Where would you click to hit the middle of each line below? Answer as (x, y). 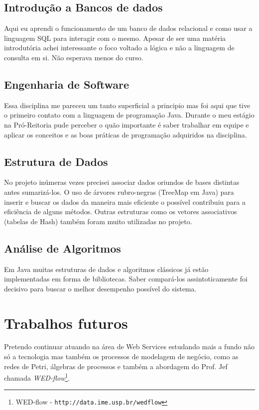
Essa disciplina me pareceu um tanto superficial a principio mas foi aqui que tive (127, 105)
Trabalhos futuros (66, 323)
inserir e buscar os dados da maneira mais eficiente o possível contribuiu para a (125, 202)
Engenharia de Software (67, 84)
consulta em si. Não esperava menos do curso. (74, 57)
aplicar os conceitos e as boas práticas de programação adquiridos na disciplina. (126, 134)
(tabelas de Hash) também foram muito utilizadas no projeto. (98, 221)
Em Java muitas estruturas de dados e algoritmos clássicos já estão (106, 269)
